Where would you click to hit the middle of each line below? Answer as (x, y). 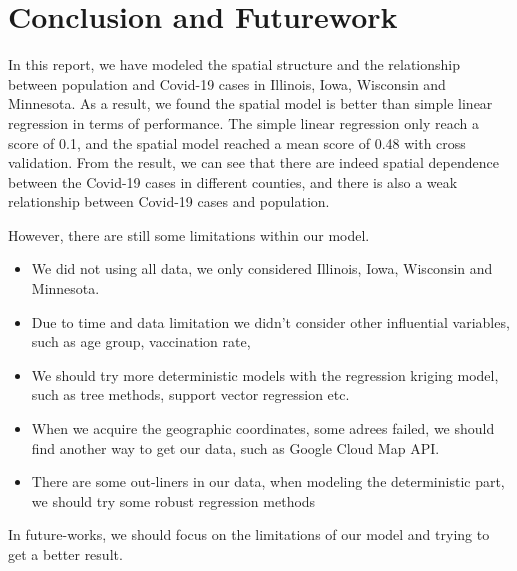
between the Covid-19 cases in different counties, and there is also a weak (233, 181)
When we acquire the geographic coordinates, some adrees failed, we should (263, 428)
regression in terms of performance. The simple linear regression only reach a (243, 122)
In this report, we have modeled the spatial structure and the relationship (234, 64)
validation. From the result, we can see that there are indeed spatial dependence (253, 162)
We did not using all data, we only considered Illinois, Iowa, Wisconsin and (262, 268)
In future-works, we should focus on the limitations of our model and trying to (249, 534)
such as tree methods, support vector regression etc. (190, 394)
